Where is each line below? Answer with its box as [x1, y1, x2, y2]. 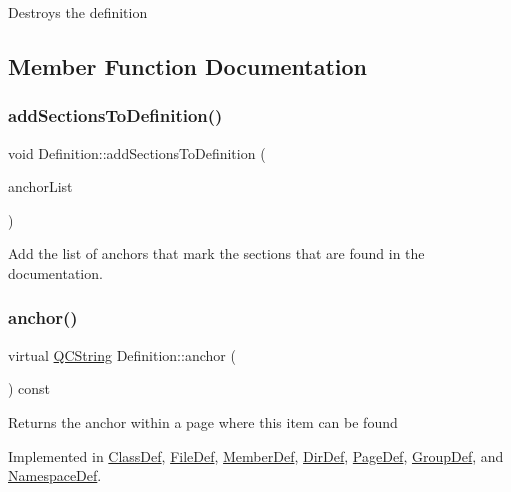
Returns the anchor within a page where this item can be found [8, 411, 398, 432]
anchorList [8, 176, 73, 197]
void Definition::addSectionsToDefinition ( [8, 142, 266, 163]
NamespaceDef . [8, 465, 102, 486]
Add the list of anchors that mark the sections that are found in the [8, 243, 425, 264]
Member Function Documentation [8, 50, 368, 81]
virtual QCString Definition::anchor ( [8, 344, 236, 365]
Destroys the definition [8, 2, 148, 22]
